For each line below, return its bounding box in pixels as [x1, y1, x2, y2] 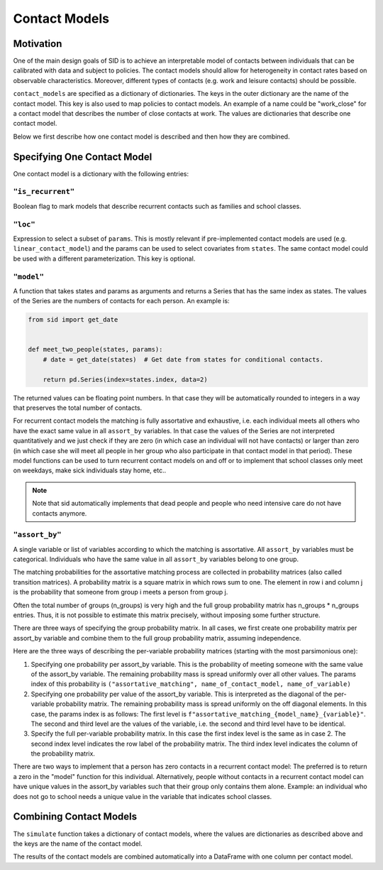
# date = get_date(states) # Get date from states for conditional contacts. [43, 355, 324, 364]
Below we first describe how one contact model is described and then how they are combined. [13, 132, 290, 141]
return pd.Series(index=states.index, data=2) [43, 375, 209, 384]
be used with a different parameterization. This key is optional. [13, 254, 196, 263]
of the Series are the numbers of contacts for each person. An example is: [13, 297, 230, 305]
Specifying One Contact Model [13, 151, 152, 163]
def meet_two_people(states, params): [28, 345, 163, 354]
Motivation [13, 38, 62, 50]
